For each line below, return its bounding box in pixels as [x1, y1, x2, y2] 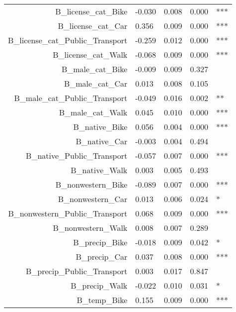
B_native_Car [76, 135, 128, 147]
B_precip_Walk [71, 280, 128, 291]
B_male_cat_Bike [61, 63, 128, 75]
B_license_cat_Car [58, 20, 128, 31]
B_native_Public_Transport [26, 150, 128, 161]
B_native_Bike [73, 121, 128, 132]
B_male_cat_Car [64, 78, 128, 89]
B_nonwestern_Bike [55, 179, 128, 190]
